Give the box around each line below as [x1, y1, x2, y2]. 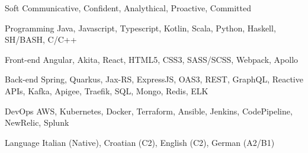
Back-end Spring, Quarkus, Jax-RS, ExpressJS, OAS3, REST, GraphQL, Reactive [5, 73, 303, 85]
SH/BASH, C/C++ [5, 33, 77, 46]
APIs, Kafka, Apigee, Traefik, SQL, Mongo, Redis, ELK [5, 84, 208, 97]
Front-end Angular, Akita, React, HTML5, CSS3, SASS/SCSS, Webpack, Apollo [5, 53, 299, 65]
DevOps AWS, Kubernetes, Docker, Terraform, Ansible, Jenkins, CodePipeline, [5, 104, 293, 117]
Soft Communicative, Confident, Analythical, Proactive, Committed [5, 2, 251, 14]
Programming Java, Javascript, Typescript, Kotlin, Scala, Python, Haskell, [5, 21, 276, 34]
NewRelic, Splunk [5, 116, 69, 129]
